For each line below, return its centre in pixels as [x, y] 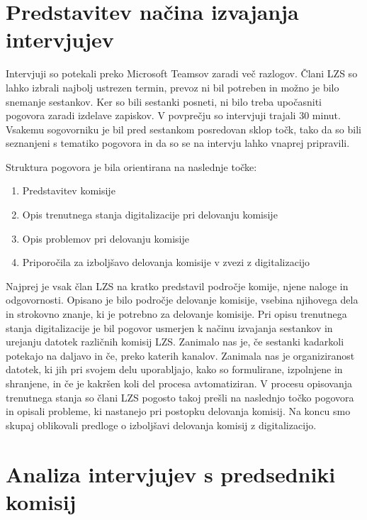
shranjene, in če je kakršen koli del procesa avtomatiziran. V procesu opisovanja [179, 383]
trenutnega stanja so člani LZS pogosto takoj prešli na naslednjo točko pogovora [180, 397]
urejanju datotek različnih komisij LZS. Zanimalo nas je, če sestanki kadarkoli [175, 342]
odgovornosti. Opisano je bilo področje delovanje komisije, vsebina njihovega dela [182, 300]
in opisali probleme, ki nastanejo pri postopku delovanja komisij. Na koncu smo [178, 411]
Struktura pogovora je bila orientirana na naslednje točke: [131, 166]
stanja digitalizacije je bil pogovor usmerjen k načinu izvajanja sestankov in [169, 327]
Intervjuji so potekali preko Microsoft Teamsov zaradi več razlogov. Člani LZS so [182, 73]
